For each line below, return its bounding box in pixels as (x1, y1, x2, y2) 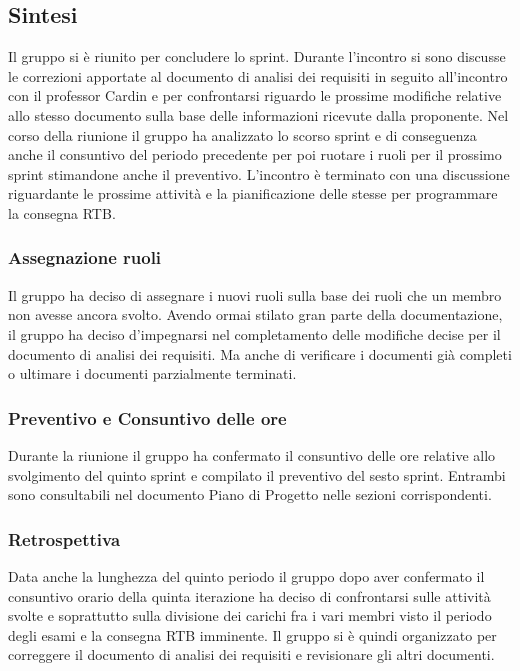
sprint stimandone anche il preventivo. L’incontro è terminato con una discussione (8, 163, 510, 184)
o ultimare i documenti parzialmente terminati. (8, 363, 297, 384)
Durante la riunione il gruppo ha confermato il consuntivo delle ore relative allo (8, 444, 496, 465)
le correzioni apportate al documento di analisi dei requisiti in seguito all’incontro (8, 65, 508, 86)
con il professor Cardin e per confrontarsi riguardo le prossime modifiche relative (8, 85, 502, 106)
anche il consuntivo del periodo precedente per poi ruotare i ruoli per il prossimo (8, 144, 502, 165)
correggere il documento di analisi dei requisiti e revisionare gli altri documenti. (8, 644, 495, 665)
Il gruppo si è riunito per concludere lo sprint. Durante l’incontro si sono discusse (8, 46, 506, 67)
